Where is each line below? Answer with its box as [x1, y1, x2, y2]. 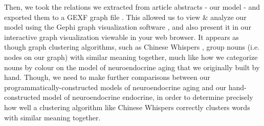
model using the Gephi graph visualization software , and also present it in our [4, 22, 251, 32]
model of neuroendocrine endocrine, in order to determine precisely [42, 92, 253, 102]
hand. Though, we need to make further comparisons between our [4, 72, 210, 82]
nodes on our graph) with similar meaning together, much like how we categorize [4, 51, 258, 62]
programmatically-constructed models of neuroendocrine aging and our [4, 81, 227, 92]
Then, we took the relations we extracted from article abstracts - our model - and [4, 2, 260, 12]
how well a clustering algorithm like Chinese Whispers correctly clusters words [4, 101, 250, 112]
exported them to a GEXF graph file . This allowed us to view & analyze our [4, 11, 247, 22]
